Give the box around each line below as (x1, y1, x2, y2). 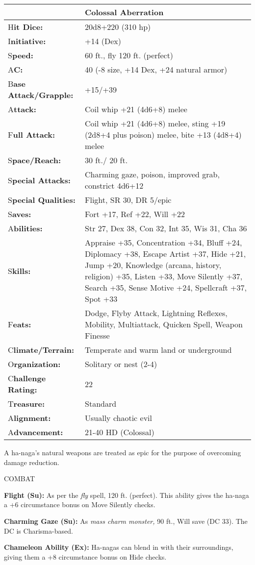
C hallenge (8, 372, 46, 384)
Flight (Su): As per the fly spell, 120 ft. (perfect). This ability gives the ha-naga (4, 490, 249, 500)
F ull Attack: (8, 129, 55, 140)
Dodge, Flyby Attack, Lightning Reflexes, (85, 307, 228, 319)
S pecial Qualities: (8, 194, 76, 205)
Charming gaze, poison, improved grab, (85, 169, 220, 180)
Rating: (8, 384, 37, 395)
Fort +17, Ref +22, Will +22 (85, 208, 185, 220)
